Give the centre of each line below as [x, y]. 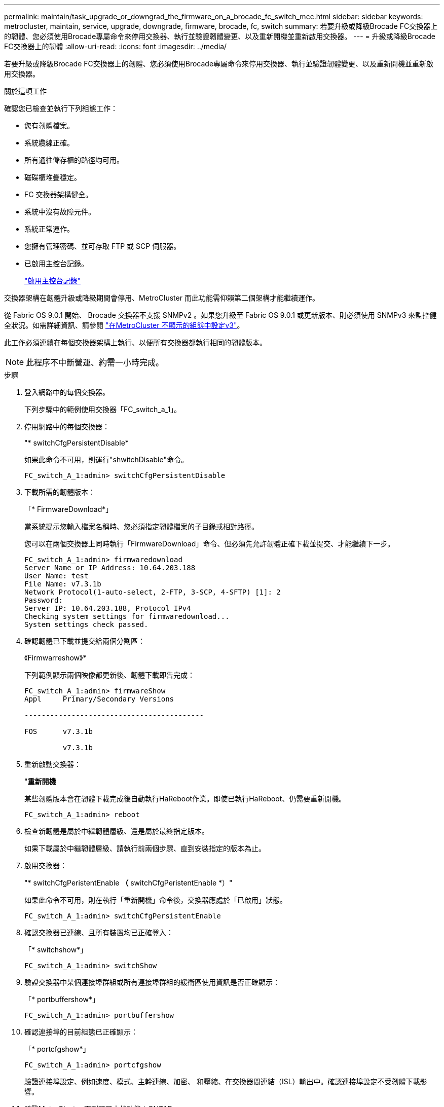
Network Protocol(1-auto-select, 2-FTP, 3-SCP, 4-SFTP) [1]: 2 [153, 592]
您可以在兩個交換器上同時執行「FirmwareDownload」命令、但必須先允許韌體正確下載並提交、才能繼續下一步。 [210, 544]
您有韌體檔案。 [49, 125]
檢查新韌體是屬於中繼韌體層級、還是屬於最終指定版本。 [117, 831]
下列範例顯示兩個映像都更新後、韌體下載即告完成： [109, 675]
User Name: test [57, 576]
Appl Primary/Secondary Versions [99, 699]
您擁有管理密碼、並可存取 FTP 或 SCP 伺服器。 [103, 246]
